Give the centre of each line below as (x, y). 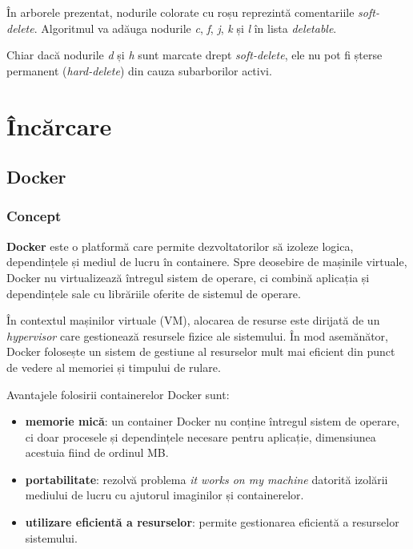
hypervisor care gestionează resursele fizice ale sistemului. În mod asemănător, (197, 335)
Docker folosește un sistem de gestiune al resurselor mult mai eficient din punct (201, 351)
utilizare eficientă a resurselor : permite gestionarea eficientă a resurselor (212, 522)
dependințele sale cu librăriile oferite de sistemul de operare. (154, 293)
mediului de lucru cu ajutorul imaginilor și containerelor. (164, 495)
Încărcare (59, 125)
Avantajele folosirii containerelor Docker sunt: (118, 394)
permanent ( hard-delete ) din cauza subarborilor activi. (139, 70)
